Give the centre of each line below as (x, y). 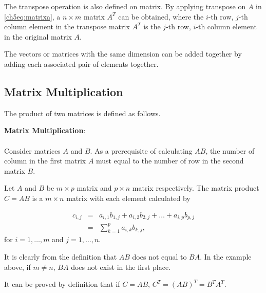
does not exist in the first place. (121, 267)
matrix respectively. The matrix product (196, 188)
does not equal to (159, 256)
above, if (17, 267)
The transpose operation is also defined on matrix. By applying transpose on (125, 6)
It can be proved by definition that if (62, 284)
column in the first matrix (45, 161)
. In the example (226, 256)
